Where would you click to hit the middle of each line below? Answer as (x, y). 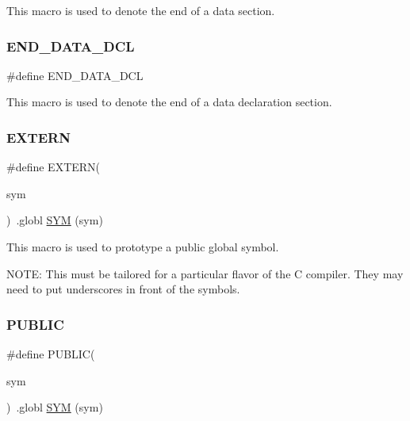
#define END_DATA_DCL (75, 75)
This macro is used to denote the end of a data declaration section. (169, 102)
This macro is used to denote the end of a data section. (141, 10)
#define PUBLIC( (51, 354)
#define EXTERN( (54, 167)
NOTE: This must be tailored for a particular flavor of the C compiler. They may (205, 273)
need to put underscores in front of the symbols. (123, 289)
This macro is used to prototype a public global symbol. (143, 247)
